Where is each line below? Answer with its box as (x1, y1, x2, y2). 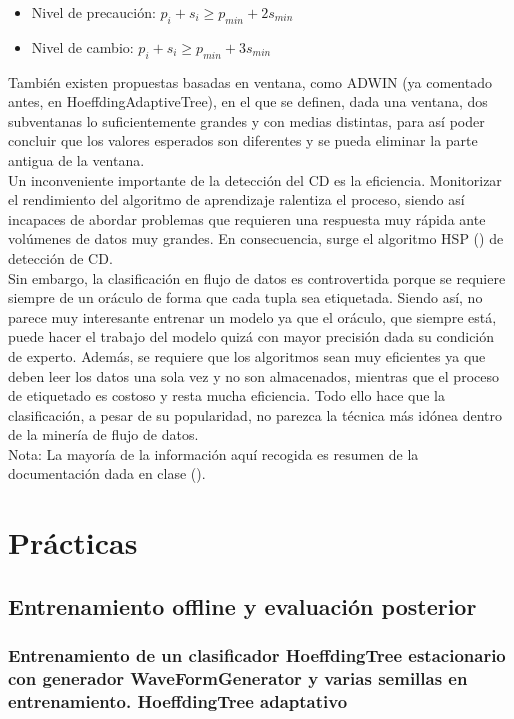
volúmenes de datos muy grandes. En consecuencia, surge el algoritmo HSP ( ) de (8, 228, 504, 249)
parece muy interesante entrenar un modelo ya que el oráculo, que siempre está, (8, 306, 497, 327)
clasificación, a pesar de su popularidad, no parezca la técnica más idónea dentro (8, 404, 502, 425)
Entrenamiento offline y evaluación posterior (8, 590, 477, 621)
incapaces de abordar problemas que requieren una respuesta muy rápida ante (8, 208, 486, 229)
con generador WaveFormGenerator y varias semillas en (8, 666, 468, 691)
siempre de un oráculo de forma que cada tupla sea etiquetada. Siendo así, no (8, 287, 483, 308)
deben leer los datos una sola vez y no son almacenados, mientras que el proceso (8, 365, 499, 386)
